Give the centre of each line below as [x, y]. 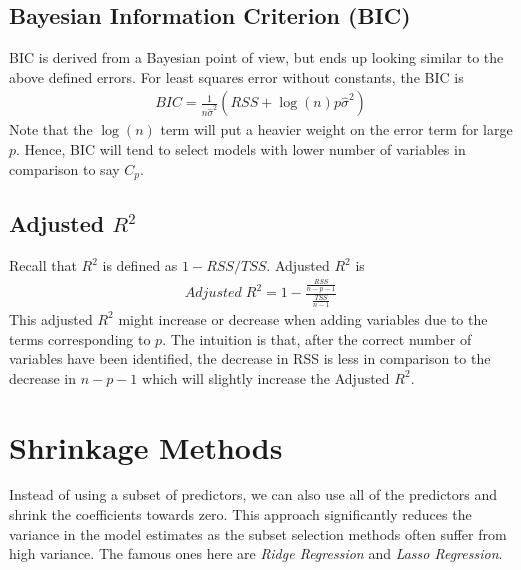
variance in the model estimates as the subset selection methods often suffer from [258, 533]
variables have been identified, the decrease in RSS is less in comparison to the [250, 358]
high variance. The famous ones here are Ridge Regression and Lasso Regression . [256, 553]
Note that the [51, 129]
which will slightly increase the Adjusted [266, 377]
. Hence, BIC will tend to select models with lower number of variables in [241, 149]
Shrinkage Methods [146, 446]
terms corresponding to [80, 338]
